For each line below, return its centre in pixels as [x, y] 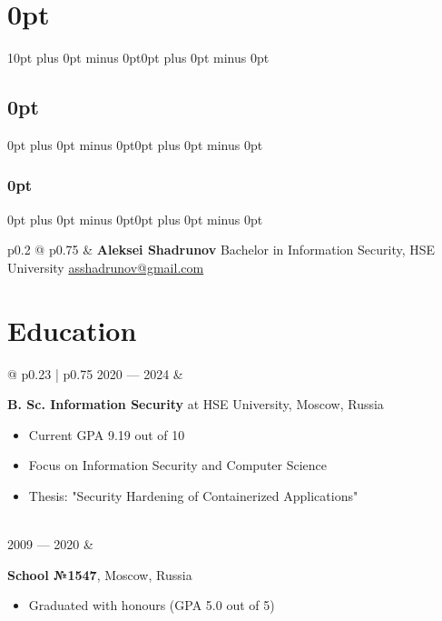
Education [72, 330]
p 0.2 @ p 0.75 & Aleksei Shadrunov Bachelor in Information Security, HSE [221, 250]
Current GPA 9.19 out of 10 [107, 434]
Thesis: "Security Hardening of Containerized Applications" [193, 496]
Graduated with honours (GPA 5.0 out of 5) [152, 605]
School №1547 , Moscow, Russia [100, 574]
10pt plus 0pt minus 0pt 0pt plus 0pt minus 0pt [138, 58]
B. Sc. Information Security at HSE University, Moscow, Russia [196, 404]
